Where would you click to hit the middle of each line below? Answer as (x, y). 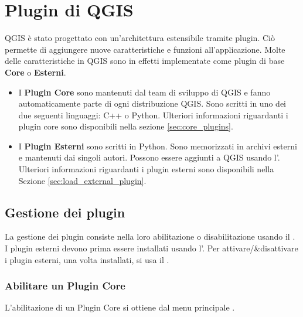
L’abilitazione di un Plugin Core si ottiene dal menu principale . (120, 307)
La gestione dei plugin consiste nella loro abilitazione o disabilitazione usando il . (150, 236)
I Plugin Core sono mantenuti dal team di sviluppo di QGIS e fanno (144, 92)
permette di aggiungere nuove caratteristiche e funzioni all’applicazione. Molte (145, 49)
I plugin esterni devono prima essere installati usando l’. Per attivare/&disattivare (151, 248)
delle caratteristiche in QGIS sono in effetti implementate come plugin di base (145, 61)
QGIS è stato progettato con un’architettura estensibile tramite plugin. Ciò (140, 38)
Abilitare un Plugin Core (65, 286)
